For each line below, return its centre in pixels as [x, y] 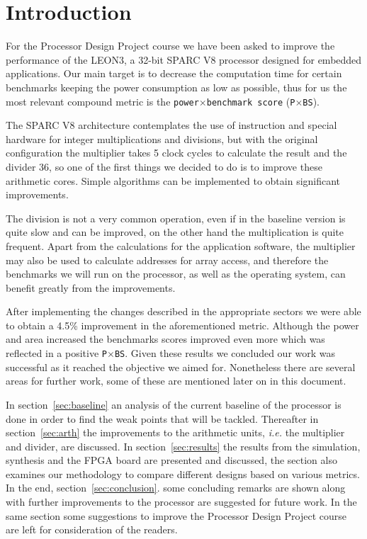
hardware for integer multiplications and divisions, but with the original [162, 138]
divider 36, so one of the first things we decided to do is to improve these [164, 166]
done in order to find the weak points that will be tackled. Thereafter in [162, 418]
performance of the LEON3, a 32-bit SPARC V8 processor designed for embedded [184, 59]
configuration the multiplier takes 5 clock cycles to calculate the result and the [176, 153]
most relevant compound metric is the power [102, 101]
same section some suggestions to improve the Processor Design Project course [176, 515]
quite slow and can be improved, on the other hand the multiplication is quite [175, 232]
